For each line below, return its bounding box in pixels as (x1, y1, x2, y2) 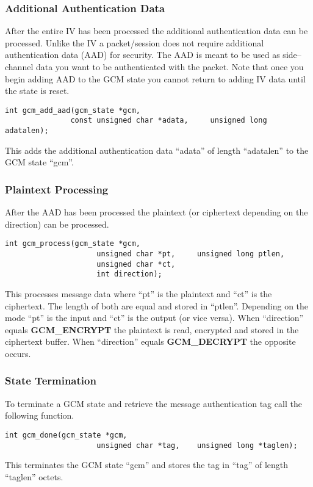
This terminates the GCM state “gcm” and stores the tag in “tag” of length (5, 458, 289, 471)
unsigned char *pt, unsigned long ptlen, (96, 250, 285, 258)
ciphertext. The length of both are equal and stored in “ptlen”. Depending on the (5, 299, 309, 312)
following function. (5, 409, 74, 422)
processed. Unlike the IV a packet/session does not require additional (5, 36, 264, 49)
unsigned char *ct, (96, 259, 176, 269)
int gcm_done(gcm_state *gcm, (5, 430, 128, 439)
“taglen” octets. (5, 470, 63, 483)
